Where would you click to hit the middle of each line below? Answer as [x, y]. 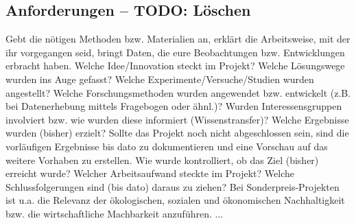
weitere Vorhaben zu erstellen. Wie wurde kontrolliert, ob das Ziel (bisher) [162, 160]
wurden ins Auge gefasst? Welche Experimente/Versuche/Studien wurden [160, 79]
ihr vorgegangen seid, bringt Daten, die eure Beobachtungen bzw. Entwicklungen [175, 52]
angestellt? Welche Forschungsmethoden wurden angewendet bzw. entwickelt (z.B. [178, 92]
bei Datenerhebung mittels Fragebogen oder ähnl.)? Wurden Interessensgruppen [174, 106]
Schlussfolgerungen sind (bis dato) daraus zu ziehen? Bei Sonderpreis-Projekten [173, 186]
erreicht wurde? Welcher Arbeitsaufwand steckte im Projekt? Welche [150, 173]
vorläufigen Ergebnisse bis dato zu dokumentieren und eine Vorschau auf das [167, 146]
